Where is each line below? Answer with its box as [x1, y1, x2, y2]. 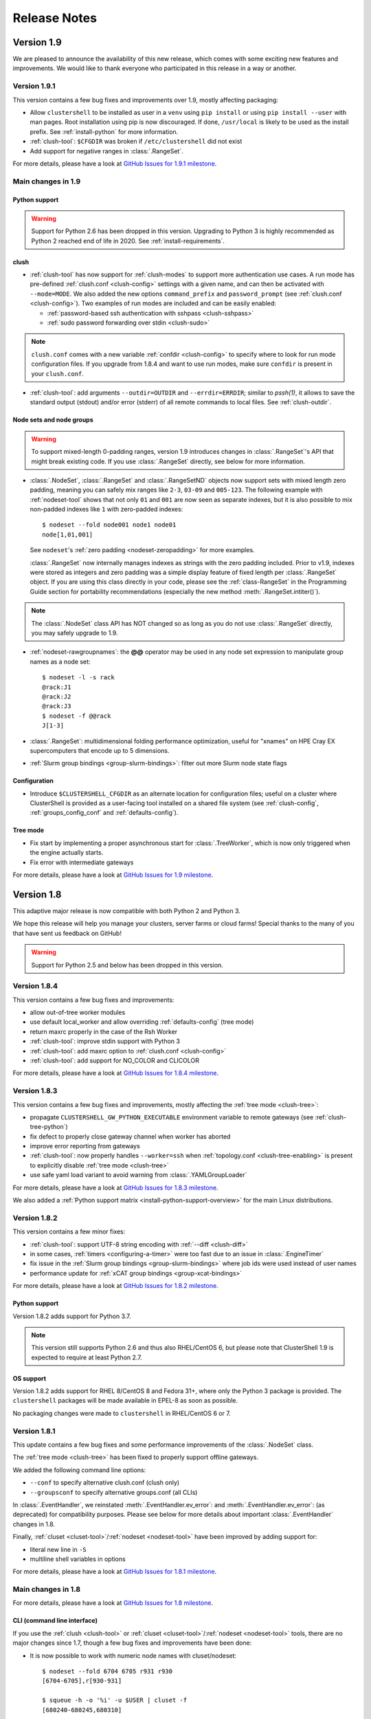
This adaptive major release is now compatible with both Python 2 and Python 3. [12, 906, 240, 915]
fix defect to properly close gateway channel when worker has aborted [30, 1132, 231, 1141]
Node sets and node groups [12, 416, 94, 424]
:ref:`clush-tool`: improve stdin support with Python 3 [30, 1037, 180, 1045]
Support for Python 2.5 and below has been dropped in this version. [31, 961, 223, 969]
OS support [12, 1374, 47, 1382]
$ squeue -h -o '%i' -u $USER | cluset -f [42, 1696, 188, 1705]
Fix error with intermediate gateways [30, 858, 134, 866]
